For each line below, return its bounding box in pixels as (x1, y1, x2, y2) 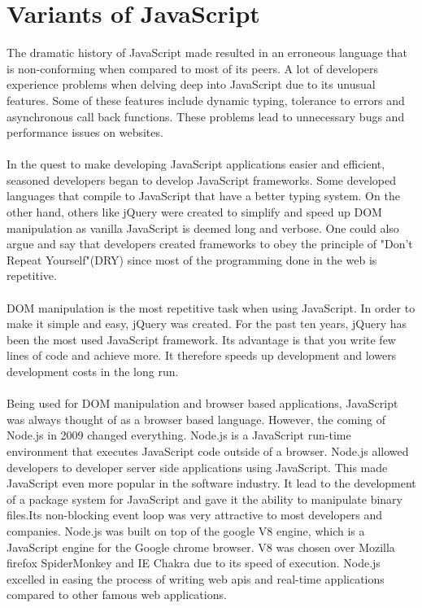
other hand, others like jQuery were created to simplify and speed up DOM (7, 203, 382, 221)
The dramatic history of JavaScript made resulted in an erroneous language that (7, 44, 408, 61)
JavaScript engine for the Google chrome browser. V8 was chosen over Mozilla (7, 538, 395, 555)
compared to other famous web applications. (7, 586, 227, 603)
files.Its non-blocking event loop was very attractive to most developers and (7, 506, 383, 523)
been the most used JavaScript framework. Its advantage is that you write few (7, 330, 396, 348)
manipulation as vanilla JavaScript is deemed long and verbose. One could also (7, 219, 399, 236)
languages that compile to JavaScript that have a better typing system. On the (7, 187, 400, 204)
